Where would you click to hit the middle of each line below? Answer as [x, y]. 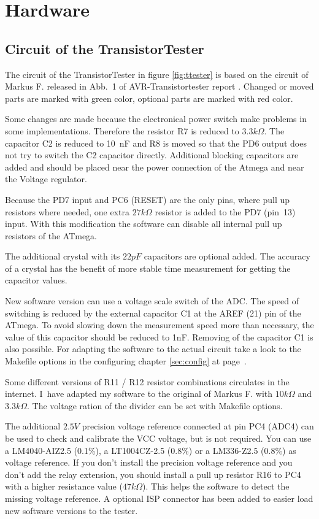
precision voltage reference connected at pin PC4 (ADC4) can [198, 426]
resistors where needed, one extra [67, 211]
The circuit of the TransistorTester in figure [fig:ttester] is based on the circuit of [157, 74]
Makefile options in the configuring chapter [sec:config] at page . [126, 361]
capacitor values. [36, 280]
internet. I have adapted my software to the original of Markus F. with [139, 394]
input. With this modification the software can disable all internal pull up [144, 224]
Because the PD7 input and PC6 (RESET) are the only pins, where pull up [148, 199]
